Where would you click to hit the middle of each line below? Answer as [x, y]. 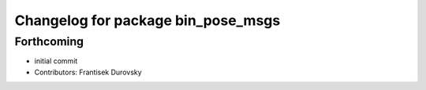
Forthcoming [49, 41]
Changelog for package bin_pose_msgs [148, 20]
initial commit [56, 61]
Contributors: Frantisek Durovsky [88, 72]
